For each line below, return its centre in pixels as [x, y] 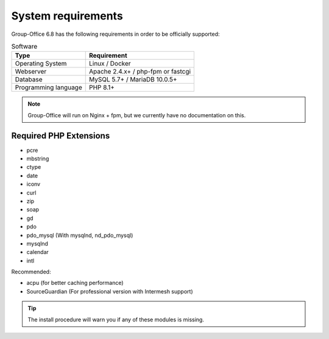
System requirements [67, 16]
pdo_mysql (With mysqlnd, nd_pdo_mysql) [80, 235]
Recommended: [31, 272]
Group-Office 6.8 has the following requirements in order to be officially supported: [115, 34]
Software [24, 47]
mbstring [38, 159]
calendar [37, 252]
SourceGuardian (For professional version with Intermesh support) [110, 291]
